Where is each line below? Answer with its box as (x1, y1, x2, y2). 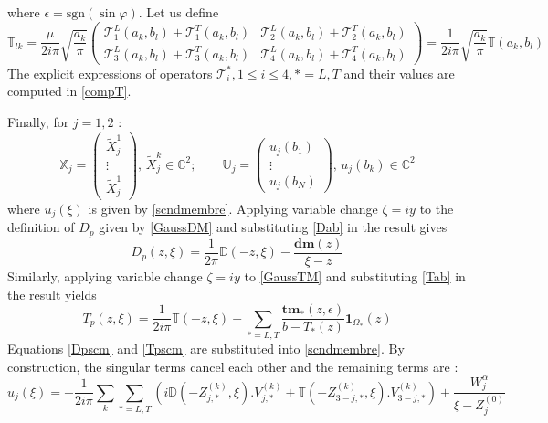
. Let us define (138, 3, 219, 21)
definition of (7, 217, 75, 237)
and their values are (343, 63, 455, 82)
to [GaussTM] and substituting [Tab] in (244, 266, 466, 285)
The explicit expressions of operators (7, 63, 213, 82)
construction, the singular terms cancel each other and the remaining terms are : (7, 356, 458, 375)
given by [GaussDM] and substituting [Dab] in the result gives (99, 217, 448, 237)
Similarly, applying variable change (7, 266, 203, 285)
